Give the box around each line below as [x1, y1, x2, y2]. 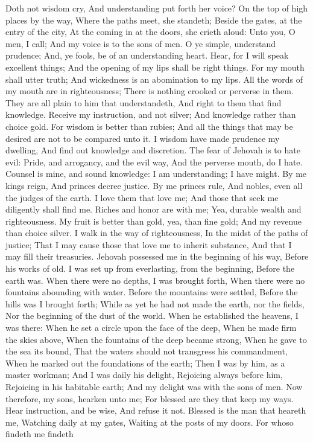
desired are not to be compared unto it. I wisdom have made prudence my [5, 132, 280, 144]
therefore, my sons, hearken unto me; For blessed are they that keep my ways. [5, 392, 294, 405]
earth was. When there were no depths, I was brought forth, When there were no [5, 274, 305, 286]
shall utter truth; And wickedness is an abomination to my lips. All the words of [5, 72, 303, 85]
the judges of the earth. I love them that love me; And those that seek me [5, 191, 279, 203]
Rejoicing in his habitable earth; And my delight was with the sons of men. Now [5, 380, 303, 392]
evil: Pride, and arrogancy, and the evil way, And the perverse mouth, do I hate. [5, 155, 303, 168]
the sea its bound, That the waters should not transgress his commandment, [5, 345, 288, 357]
